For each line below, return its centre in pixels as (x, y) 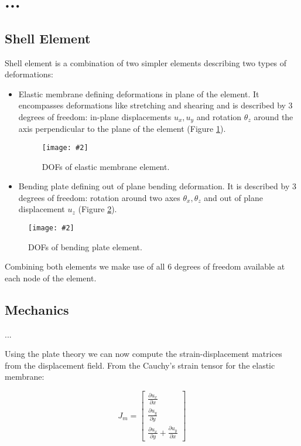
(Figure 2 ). (98, 209)
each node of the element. (51, 278)
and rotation (219, 116)
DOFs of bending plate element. (85, 246)
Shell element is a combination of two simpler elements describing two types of (146, 62)
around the (273, 116)
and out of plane (234, 197)
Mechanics (37, 309)
